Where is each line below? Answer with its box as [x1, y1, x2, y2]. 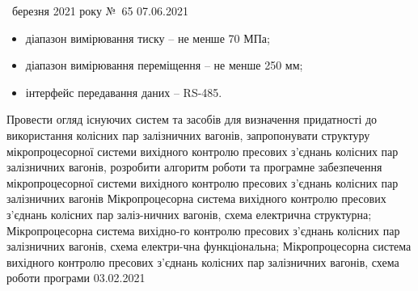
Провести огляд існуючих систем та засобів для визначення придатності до [6, 111, 378, 128]
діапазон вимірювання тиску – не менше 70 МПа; [25, 29, 270, 46]
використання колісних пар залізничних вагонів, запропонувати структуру [6, 126, 370, 143]
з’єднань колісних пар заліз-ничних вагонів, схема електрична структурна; [6, 205, 372, 222]
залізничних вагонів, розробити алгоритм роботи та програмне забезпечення [6, 158, 382, 175]
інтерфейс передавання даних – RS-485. [25, 83, 222, 100]
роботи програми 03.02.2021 [6, 269, 146, 286]
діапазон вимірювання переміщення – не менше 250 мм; [25, 57, 303, 74]
